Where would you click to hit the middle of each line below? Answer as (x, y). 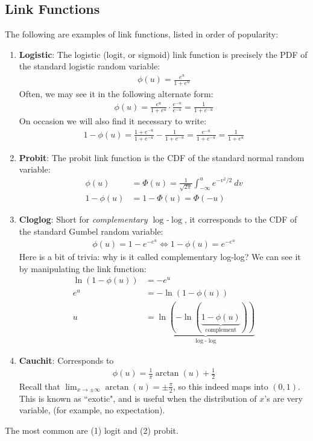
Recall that (40, 386)
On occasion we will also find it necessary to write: (113, 121)
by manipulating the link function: (83, 268)
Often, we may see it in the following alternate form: (116, 93)
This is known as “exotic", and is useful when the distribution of (138, 398)
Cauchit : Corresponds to (66, 360)
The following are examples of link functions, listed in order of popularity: (142, 34)
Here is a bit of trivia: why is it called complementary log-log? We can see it (160, 257)
